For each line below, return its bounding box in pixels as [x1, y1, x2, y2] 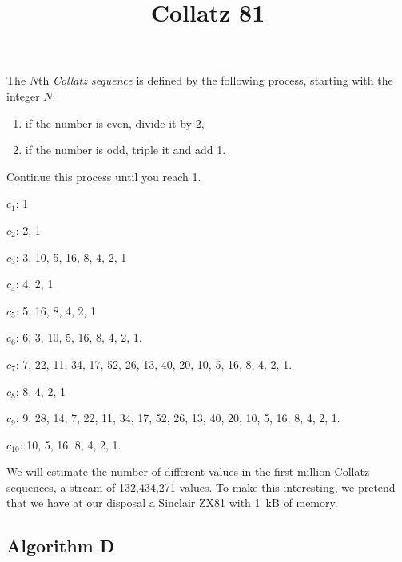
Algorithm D [6, 533, 115, 558]
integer [6, 87, 40, 104]
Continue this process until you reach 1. [6, 168, 201, 184]
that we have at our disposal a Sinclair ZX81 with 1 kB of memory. [6, 494, 338, 511]
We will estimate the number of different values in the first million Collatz [6, 463, 370, 480]
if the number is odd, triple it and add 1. [25, 141, 226, 158]
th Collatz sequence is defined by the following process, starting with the [38, 72, 393, 89]
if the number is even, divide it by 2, [25, 114, 205, 131]
